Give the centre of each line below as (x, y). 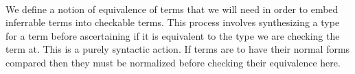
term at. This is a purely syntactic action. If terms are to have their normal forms (178, 49)
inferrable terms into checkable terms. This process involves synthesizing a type (173, 22)
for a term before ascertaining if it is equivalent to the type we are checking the (173, 35)
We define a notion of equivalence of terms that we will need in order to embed (172, 9)
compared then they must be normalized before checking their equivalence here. (173, 62)
